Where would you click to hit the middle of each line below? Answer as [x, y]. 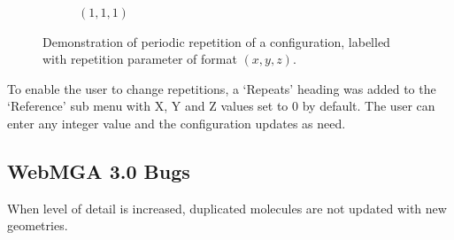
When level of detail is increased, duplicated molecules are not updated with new [227, 208]
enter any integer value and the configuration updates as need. [177, 123]
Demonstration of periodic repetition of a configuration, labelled [216, 41]
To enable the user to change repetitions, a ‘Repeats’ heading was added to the [222, 88]
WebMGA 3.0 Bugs [99, 170]
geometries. [38, 225]
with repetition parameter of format [140, 59]
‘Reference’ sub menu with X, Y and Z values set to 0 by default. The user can [221, 106]
